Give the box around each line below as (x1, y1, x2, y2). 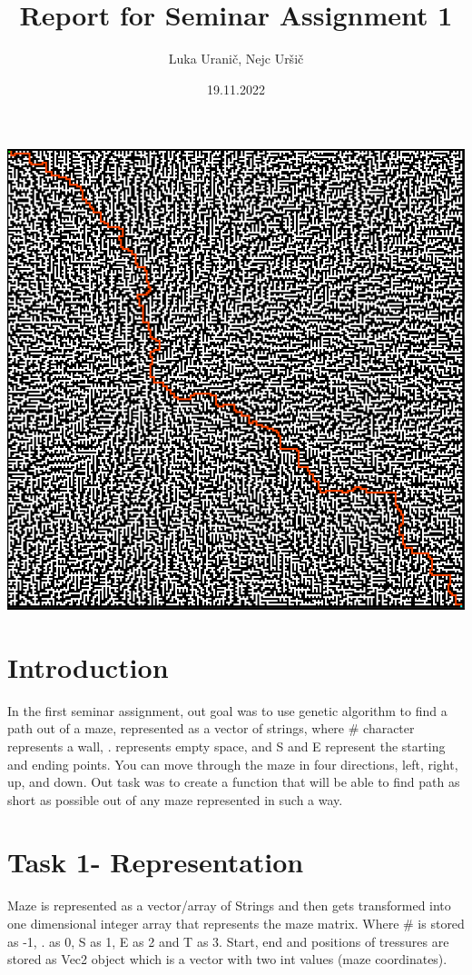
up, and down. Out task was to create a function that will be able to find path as (7, 772, 460, 791)
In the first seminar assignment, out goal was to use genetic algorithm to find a (7, 701, 447, 720)
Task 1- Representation (7, 843, 304, 880)
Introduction (7, 648, 169, 685)
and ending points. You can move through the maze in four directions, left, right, (7, 754, 458, 773)
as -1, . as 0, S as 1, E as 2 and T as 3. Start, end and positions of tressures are (7, 931, 449, 950)
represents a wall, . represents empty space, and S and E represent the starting (7, 736, 446, 755)
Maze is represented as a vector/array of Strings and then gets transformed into (7, 896, 451, 915)
